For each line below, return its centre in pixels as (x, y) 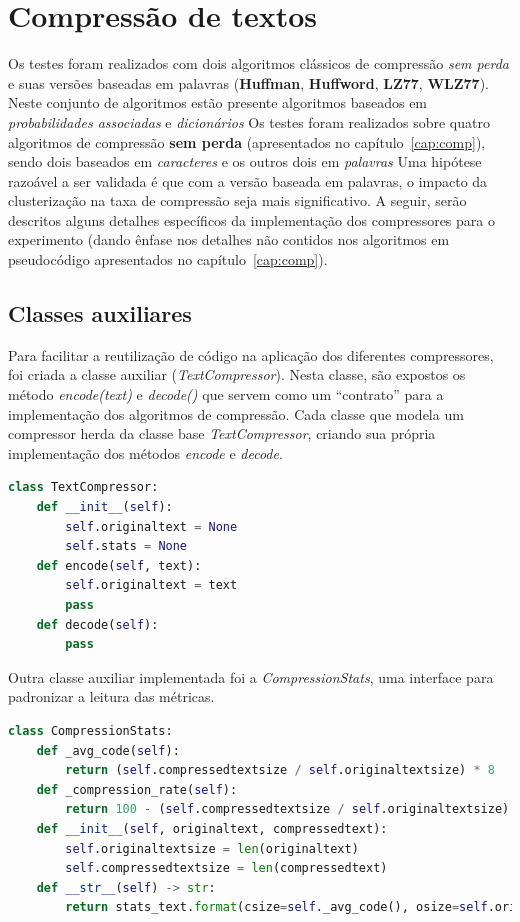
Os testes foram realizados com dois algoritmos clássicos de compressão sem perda (258, 63)
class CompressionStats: (90, 730)
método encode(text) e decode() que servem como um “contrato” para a (226, 394)
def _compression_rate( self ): (137, 789)
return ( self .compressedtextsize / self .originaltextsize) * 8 (280, 770)
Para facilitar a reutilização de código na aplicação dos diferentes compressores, (251, 354)
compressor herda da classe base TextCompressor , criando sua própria (222, 433)
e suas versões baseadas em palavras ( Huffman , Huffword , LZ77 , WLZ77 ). (249, 82)
